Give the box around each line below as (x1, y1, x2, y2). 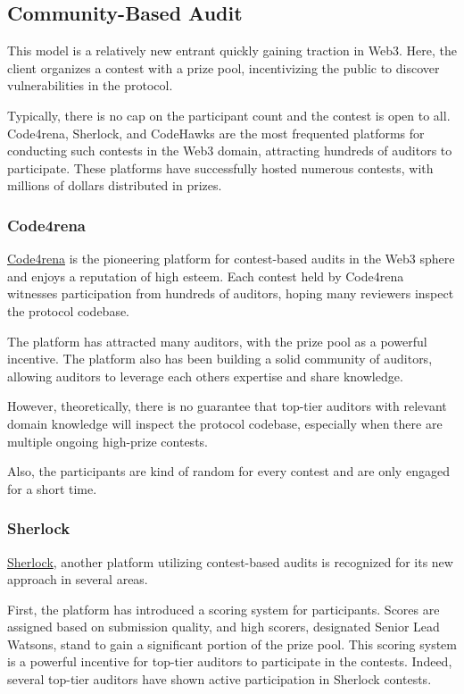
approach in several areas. (7, 570, 148, 589)
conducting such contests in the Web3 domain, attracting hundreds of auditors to (7, 141, 452, 160)
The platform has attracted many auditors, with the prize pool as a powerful (7, 331, 427, 350)
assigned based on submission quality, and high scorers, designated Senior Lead (7, 617, 440, 636)
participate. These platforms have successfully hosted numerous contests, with (7, 158, 434, 177)
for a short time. (7, 479, 97, 498)
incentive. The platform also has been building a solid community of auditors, (7, 349, 433, 368)
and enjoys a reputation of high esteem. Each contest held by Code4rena (7, 266, 404, 285)
